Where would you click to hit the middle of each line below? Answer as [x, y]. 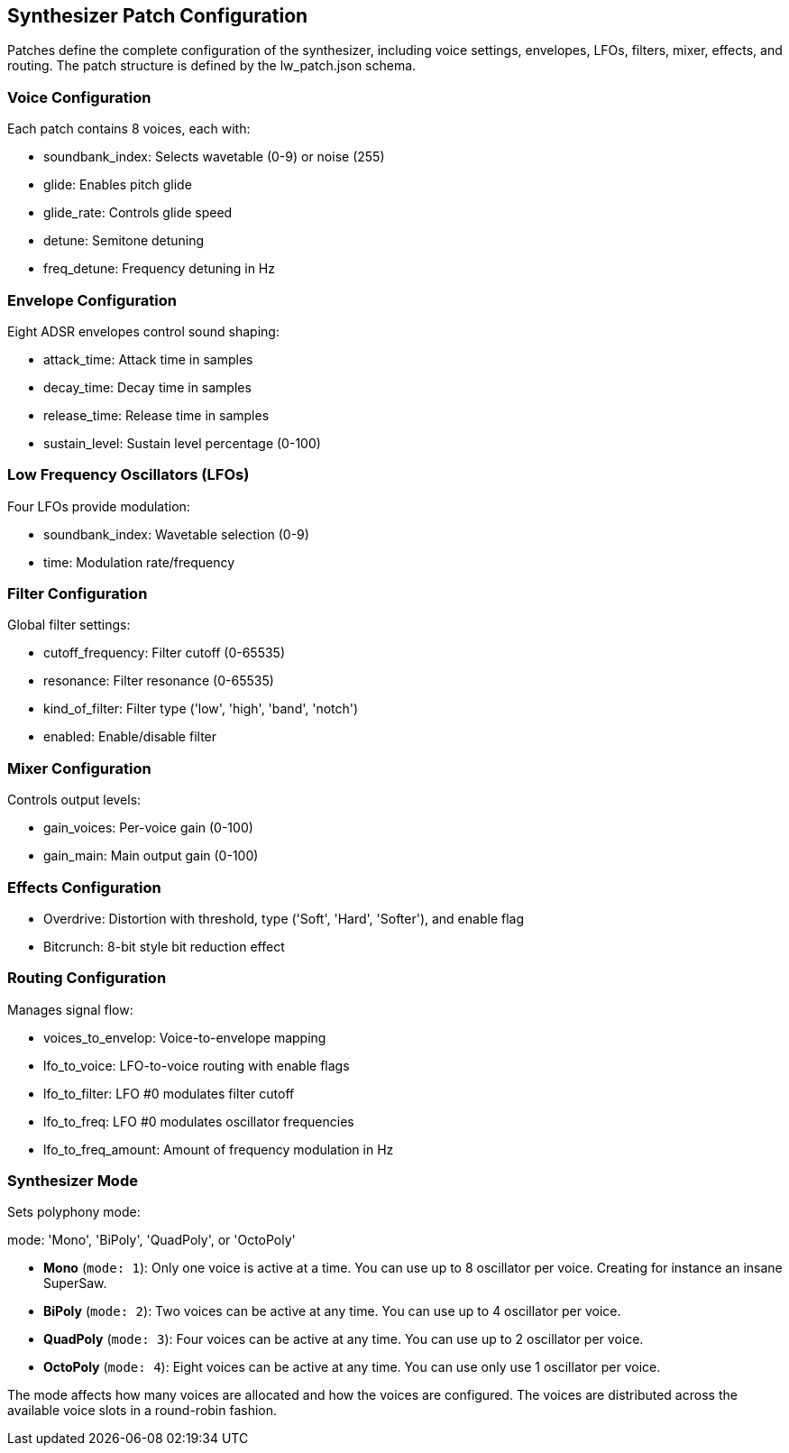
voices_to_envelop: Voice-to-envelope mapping [185, 1037]
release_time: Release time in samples [156, 415]
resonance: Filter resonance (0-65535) [159, 681]
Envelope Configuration [92, 300]
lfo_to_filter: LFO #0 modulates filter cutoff [169, 1093]
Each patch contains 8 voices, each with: [129, 129]
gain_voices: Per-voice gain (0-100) [148, 828]
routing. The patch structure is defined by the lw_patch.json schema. [212, 66]
